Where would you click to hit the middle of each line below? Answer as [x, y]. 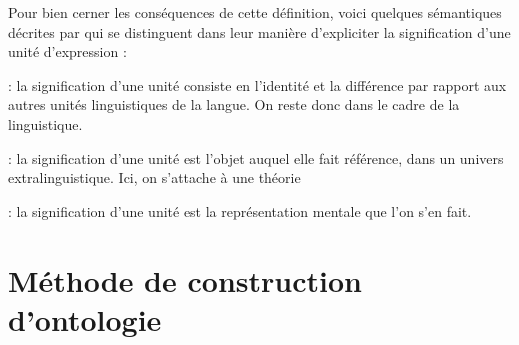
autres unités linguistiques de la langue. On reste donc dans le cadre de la [234, 104]
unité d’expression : [67, 51]
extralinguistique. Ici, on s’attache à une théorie [154, 177]
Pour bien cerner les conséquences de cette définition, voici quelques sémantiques [255, 12]
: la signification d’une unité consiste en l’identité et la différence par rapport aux [257, 84]
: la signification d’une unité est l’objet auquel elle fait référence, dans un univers [256, 157]
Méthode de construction [185, 279]
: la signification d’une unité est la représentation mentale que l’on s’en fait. [240, 210]
